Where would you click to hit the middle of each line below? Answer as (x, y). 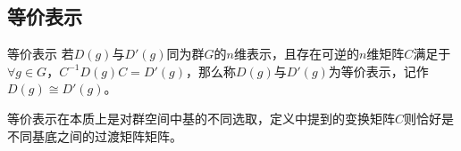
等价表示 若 (41, 54)
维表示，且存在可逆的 (296, 54)
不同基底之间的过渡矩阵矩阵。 (95, 135)
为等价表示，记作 (378, 71)
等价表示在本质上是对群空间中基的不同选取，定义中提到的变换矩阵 (201, 118)
